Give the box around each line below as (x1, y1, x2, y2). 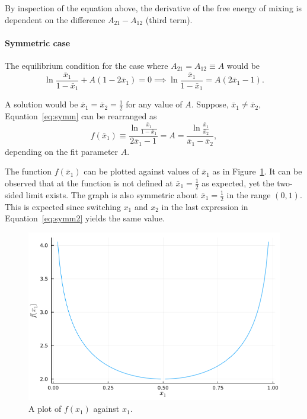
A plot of (28, 402, 62, 415)
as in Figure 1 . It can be (212, 165, 302, 177)
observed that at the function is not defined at (5, 176, 173, 189)
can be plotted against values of (84, 165, 199, 177)
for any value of (126, 98, 183, 110)
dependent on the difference (5, 13, 105, 26)
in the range (226, 188, 271, 201)
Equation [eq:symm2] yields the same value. (5, 212, 165, 224)
